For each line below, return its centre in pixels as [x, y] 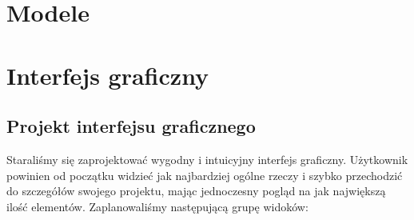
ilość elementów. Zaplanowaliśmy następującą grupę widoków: [157, 206]
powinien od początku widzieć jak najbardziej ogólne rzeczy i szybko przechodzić [205, 175]
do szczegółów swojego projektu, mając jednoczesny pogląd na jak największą [196, 191]
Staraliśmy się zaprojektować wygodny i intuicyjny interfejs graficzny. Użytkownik [207, 159]
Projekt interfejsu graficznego [131, 126]
